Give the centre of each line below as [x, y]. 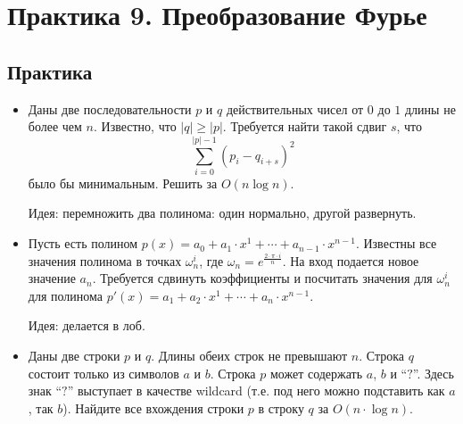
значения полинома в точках [105, 260]
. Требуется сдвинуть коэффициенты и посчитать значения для [262, 278]
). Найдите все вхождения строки [153, 407]
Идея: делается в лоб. [87, 325]
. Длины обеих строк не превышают [249, 356]
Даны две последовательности [110, 108]
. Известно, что [135, 126]
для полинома [65, 295]
